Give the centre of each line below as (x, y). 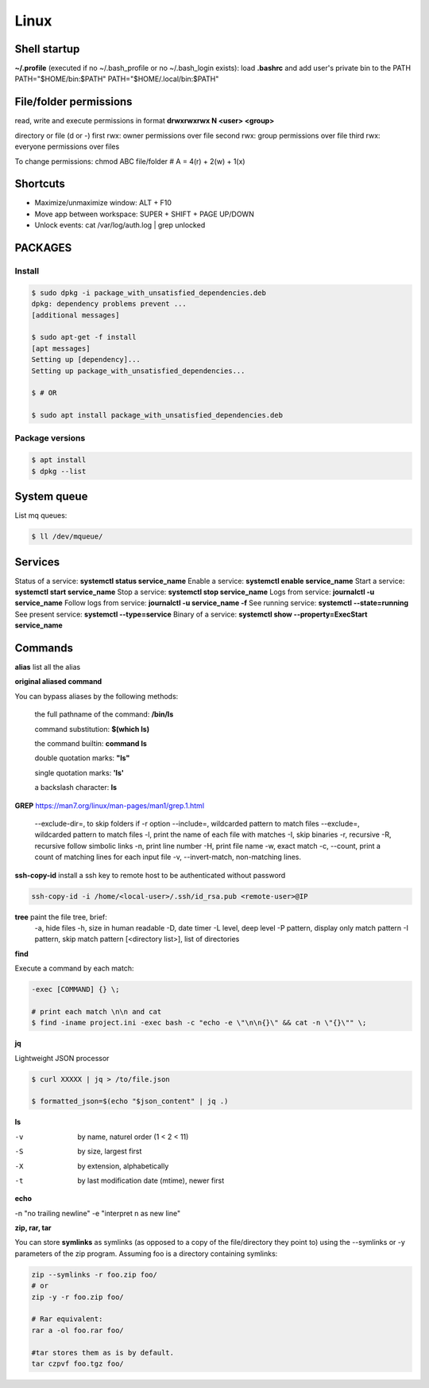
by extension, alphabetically (123, 1166)
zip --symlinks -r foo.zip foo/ (95, 1274)
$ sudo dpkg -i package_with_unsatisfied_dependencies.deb (149, 293)
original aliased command (58, 682)
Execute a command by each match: (74, 968)
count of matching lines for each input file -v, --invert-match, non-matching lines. (168, 857)
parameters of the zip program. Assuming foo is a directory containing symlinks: (146, 1254)
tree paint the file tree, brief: (61, 917)
